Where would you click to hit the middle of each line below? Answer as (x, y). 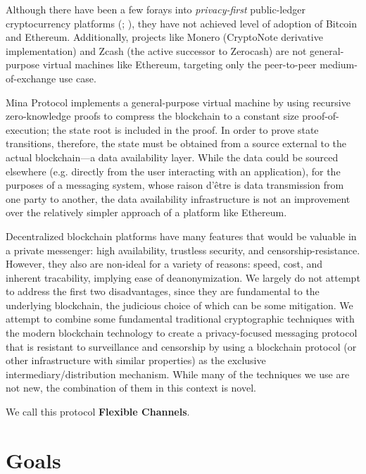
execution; (27, 129)
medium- (339, 64)
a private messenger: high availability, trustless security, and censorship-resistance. (183, 250)
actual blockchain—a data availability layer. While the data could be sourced (172, 157)
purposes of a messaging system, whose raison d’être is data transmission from (175, 185)
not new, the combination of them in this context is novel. (131, 388)
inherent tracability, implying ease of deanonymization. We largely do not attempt (183, 277)
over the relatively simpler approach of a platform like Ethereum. (146, 212)
